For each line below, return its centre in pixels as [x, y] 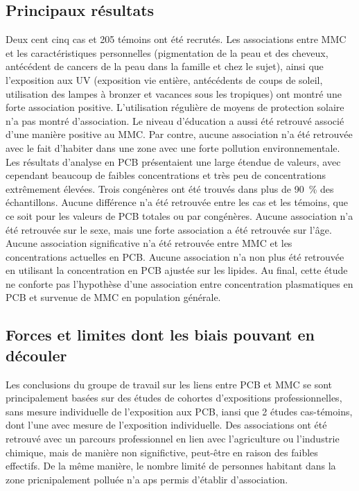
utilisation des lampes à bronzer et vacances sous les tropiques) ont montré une [174, 93]
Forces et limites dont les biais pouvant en [160, 335]
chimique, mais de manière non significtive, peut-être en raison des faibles [162, 452]
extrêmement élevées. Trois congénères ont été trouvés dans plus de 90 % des [170, 188]
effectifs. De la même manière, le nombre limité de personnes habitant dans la [171, 466]
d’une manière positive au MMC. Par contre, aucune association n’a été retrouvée [179, 134]
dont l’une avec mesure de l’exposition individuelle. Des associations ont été [166, 425]
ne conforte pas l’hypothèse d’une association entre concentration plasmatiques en [179, 283]
